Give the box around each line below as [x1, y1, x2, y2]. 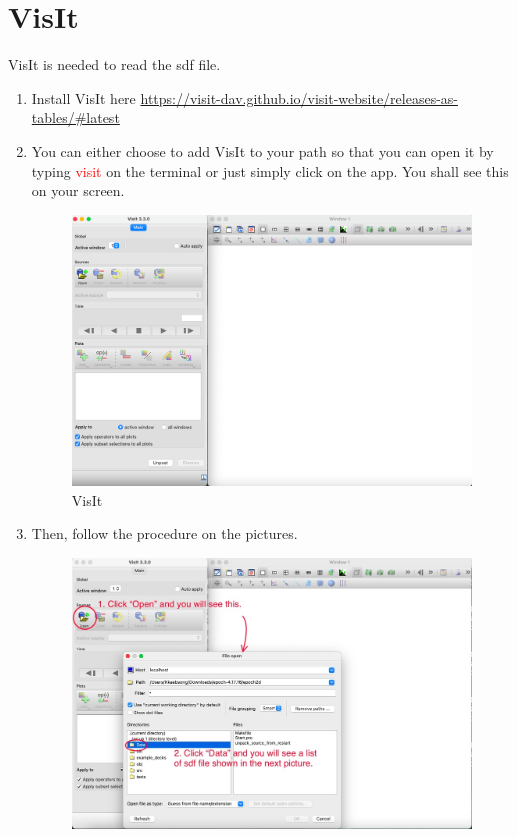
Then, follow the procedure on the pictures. [31, 523, 298, 544]
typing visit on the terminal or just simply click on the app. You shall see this [31, 160, 509, 181]
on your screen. [31, 180, 125, 201]
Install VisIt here [31, 87, 136, 108]
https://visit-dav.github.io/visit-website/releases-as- [140, 87, 459, 108]
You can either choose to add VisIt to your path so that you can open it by [31, 140, 494, 161]
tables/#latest [31, 107, 120, 128]
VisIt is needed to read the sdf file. [8, 54, 221, 75]
